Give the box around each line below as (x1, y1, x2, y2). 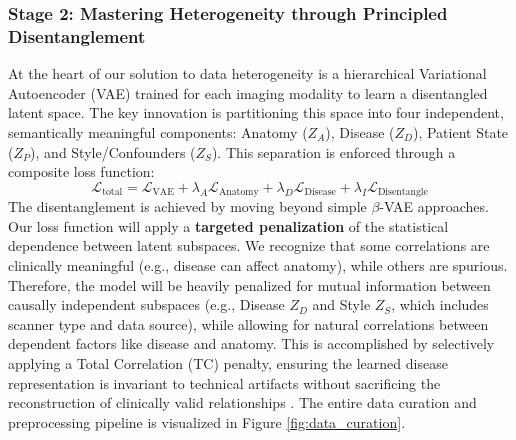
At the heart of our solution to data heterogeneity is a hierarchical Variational (8, 63, 487, 84)
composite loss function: (8, 161, 155, 182)
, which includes (391, 294, 489, 315)
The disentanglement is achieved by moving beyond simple (8, 196, 367, 217)
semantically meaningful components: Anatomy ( (8, 121, 308, 142)
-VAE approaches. (379, 196, 489, 217)
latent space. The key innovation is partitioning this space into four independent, (8, 102, 504, 123)
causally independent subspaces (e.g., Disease (8, 294, 285, 315)
